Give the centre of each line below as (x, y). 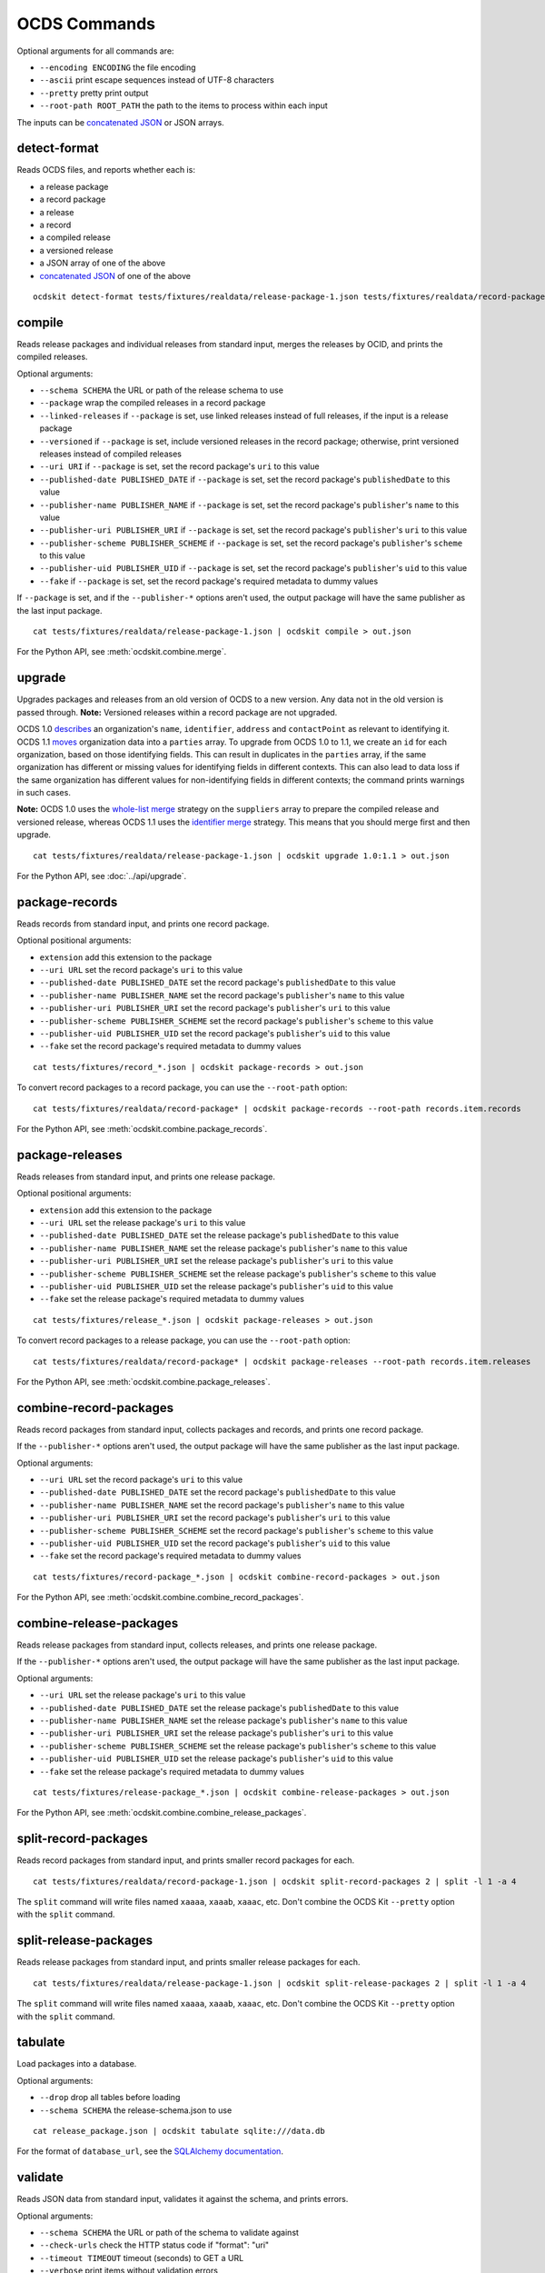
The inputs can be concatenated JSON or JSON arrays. (120, 122)
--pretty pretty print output (94, 93)
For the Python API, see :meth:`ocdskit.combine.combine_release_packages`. (162, 1813)
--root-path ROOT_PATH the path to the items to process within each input (184, 105)
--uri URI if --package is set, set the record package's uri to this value (179, 466)
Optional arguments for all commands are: (95, 51)
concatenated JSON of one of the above (115, 275)
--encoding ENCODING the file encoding (118, 67)
